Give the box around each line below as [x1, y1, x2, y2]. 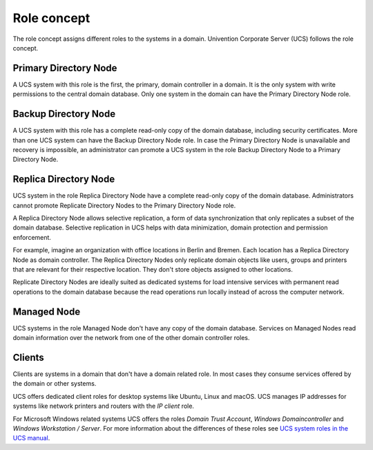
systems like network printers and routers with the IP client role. [12, 402, 195, 411]
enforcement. [12, 233, 52, 241]
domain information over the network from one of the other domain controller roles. [12, 334, 250, 342]
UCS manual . [12, 434, 50, 442]
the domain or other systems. [12, 379, 97, 388]
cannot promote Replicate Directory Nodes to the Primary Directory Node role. [12, 201, 236, 209]
